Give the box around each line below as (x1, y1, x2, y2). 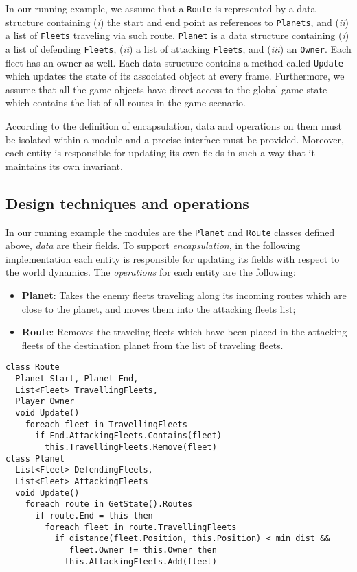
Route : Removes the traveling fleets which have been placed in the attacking (21, 324, 347, 339)
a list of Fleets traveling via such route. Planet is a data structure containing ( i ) (5, 28, 349, 43)
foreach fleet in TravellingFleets (25, 419, 187, 429)
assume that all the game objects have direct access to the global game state (5, 82, 327, 96)
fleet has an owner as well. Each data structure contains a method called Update (5, 55, 343, 69)
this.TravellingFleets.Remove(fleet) (45, 442, 217, 453)
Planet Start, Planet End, (15, 374, 139, 384)
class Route (5, 362, 60, 372)
